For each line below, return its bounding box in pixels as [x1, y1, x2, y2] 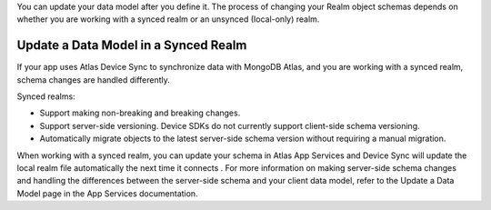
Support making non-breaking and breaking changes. [39, 107, 241, 118]
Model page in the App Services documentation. [16, 187, 199, 199]
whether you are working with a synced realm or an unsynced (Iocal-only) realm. [16, 14, 320, 25]
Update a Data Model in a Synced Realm [16, 37, 247, 54]
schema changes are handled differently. [16, 74, 170, 85]
